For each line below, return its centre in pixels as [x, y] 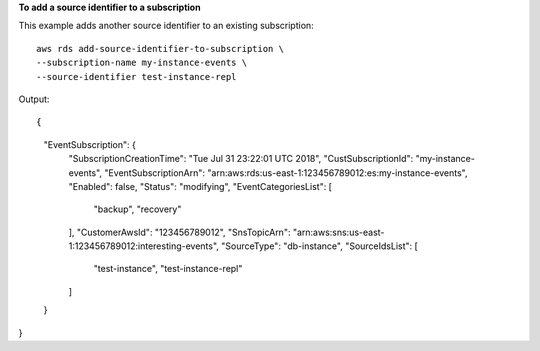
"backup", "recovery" [137, 209]
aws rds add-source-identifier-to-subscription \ [160, 48]
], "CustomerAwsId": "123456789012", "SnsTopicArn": [179, 232]
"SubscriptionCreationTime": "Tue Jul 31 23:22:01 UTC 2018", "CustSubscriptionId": [241, 159]
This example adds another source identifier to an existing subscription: [166, 26]
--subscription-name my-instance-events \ [142, 63]
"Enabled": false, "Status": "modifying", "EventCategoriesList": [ [200, 186]
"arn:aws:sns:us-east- [338, 232]
